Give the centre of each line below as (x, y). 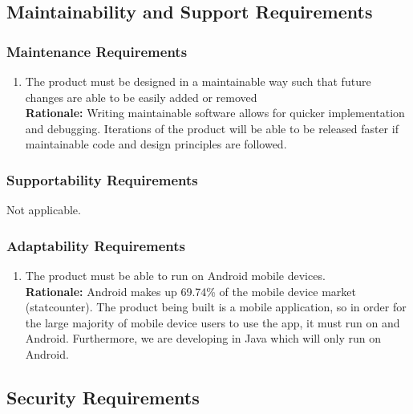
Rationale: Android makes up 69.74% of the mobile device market (190, 291)
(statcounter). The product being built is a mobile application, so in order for (216, 307)
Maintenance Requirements (97, 51)
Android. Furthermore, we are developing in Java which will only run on (203, 338)
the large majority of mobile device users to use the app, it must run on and (213, 322)
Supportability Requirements (102, 179)
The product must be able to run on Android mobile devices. (175, 275)
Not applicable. (44, 210)
